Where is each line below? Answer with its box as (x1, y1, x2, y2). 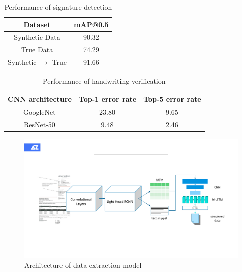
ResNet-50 (23, 119, 55, 129)
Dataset (23, 19, 51, 29)
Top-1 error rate (78, 93, 137, 104)
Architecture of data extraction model (24, 260, 142, 270)
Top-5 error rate (143, 93, 201, 104)
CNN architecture (8, 93, 72, 104)
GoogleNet (23, 106, 56, 117)
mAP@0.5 (74, 19, 109, 29)
